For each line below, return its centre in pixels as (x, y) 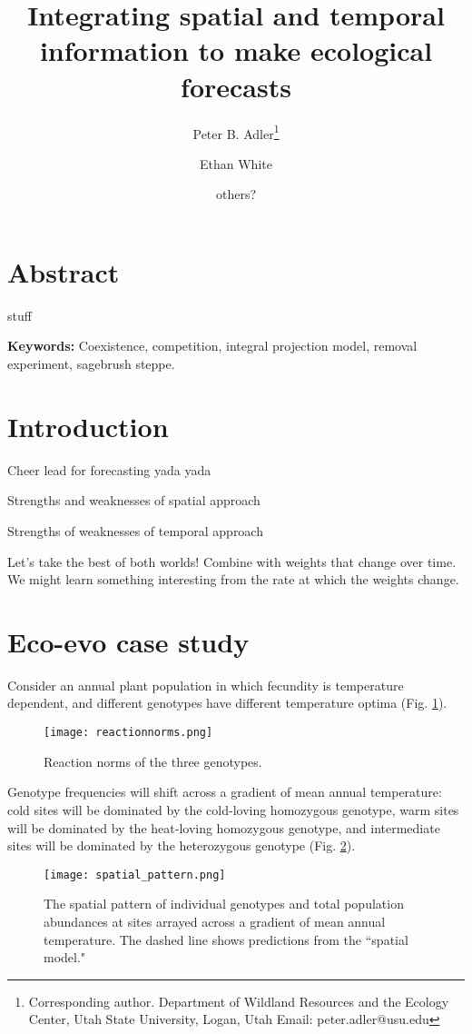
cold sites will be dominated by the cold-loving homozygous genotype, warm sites (233, 809)
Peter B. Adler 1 (236, 132)
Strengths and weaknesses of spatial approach (134, 500)
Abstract (64, 271)
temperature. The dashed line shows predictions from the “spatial (226, 939)
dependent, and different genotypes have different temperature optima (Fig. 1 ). (227, 703)
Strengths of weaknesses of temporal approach (135, 530)
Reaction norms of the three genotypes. (153, 761)
